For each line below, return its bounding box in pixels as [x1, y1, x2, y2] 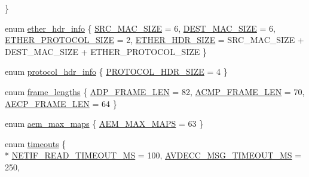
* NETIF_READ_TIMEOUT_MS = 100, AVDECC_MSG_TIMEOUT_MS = [5, 149, 302, 161]
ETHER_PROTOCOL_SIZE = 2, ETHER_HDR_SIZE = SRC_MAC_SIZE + [5, 33, 304, 46]
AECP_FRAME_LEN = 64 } [5, 97, 117, 109]
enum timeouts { [5, 137, 66, 149]
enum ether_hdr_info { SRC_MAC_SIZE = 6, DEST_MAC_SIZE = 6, [5, 22, 276, 34]
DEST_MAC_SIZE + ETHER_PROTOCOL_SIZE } [5, 45, 207, 57]
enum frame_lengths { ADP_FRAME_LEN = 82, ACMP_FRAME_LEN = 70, [5, 85, 305, 97]
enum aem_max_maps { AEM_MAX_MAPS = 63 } [5, 117, 204, 130]
